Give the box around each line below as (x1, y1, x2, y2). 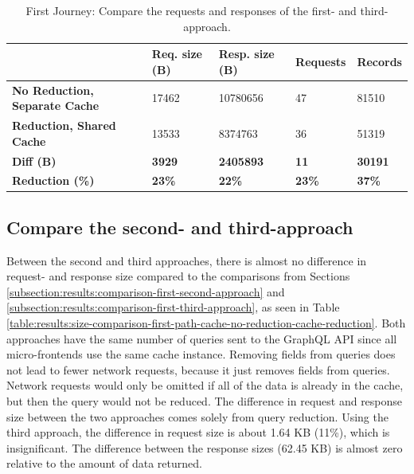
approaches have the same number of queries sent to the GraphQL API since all (6, 330, 397, 347)
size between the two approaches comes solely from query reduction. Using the (6, 408, 389, 425)
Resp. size (218, 45, 275, 62)
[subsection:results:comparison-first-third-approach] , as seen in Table (6, 299, 340, 315)
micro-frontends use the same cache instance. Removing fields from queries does (6, 346, 396, 362)
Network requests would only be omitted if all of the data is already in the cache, (6, 377, 404, 394)
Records (357, 53, 402, 69)
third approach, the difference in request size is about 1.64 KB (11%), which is (6, 424, 390, 441)
